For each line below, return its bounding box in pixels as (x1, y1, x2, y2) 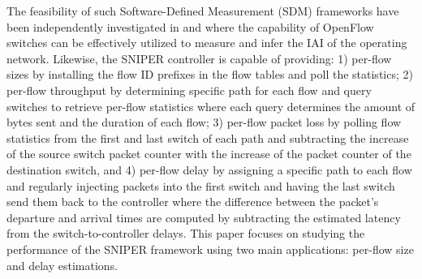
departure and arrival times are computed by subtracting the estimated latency (6, 208, 401, 225)
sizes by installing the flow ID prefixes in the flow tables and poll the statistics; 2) (6, 66, 413, 83)
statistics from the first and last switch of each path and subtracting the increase (6, 129, 409, 146)
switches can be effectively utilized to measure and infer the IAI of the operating (6, 34, 407, 51)
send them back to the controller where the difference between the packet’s (6, 193, 379, 210)
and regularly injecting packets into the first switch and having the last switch (6, 177, 395, 194)
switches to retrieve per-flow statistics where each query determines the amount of (6, 97, 416, 114)
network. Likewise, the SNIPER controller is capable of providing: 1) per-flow (6, 49, 392, 67)
